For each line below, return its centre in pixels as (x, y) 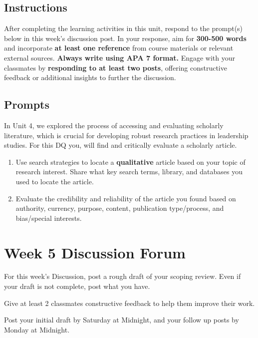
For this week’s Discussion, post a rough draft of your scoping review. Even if (123, 276)
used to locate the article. (55, 181)
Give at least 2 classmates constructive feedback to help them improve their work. (129, 303)
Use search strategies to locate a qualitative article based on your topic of (130, 161)
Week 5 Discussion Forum (95, 252)
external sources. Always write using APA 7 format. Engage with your (120, 57)
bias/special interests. (49, 218)
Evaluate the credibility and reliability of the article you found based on (126, 198)
